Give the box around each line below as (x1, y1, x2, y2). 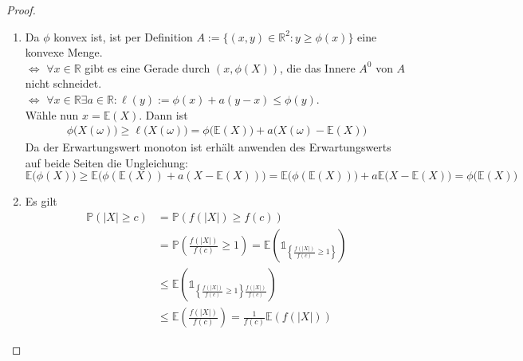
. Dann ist (139, 106, 188, 123)
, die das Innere (280, 59, 356, 76)
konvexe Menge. (25, 44, 103, 61)
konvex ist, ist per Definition (53, 28, 193, 45)
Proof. (6, 2, 36, 18)
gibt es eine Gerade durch (85, 59, 210, 76)
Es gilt (25, 193, 57, 210)
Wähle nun (25, 106, 79, 123)
